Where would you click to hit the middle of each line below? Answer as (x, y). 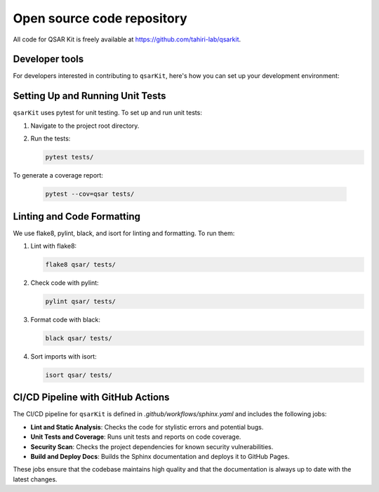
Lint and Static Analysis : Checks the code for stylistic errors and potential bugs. (147, 427)
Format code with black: (66, 319)
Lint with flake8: (54, 246)
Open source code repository (100, 18)
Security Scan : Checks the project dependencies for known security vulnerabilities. (152, 446)
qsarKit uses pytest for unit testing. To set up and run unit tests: (108, 113)
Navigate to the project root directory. (85, 126)
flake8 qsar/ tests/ (80, 264)
